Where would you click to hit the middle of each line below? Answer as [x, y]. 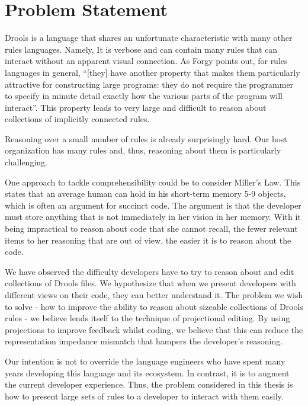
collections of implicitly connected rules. [77, 119]
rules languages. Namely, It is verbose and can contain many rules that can [141, 49]
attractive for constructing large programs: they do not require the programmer [149, 84]
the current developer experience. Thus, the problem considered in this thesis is [149, 384]
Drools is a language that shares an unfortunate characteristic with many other [149, 38]
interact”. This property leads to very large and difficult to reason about [136, 107]
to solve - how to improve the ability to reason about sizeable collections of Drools [154, 306]
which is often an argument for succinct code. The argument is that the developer [153, 205]
